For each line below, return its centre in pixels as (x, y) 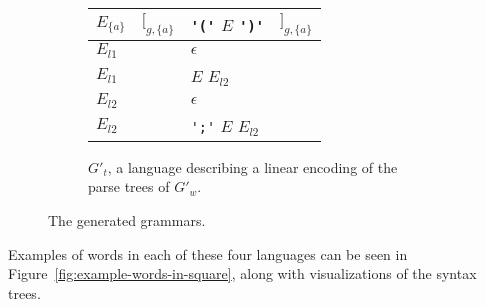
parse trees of (129, 186)
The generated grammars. (127, 220)
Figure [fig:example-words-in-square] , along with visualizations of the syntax (242, 273)
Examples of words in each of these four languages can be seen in (208, 253)
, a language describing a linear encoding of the (252, 166)
